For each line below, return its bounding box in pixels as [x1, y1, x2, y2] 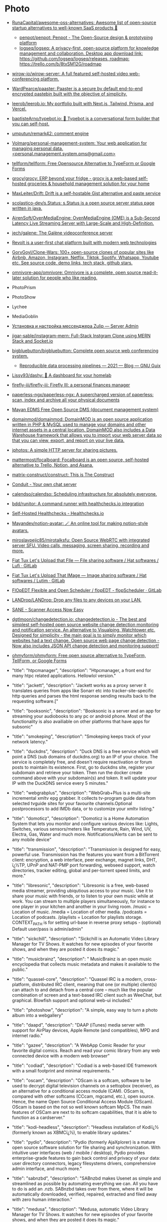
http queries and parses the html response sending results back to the [11, 693, 157, 698]
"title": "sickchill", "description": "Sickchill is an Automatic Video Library [11, 935, 159, 941]
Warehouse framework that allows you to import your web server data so [11, 432, 163, 438]
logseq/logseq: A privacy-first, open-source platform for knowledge [19, 45, 159, 51]
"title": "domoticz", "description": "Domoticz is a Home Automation [11, 815, 149, 821]
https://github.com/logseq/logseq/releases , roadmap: [19, 55, 130, 61]
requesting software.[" [11, 698, 58, 704]
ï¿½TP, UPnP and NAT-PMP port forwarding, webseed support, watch [11, 862, 156, 868]
